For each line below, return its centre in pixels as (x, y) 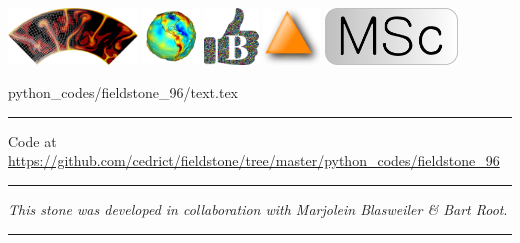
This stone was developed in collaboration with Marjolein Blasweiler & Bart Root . (258, 209)
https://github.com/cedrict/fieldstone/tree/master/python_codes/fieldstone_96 (254, 160)
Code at (32, 140)
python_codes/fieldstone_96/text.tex (123, 92)
